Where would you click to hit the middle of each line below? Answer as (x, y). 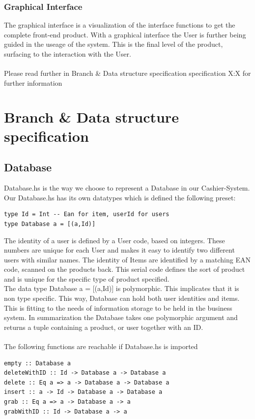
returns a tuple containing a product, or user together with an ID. (104, 327)
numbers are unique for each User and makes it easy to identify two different (119, 250)
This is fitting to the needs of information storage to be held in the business (118, 307)
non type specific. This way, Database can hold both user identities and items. (122, 298)
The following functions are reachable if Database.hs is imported (101, 346)
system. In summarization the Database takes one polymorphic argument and (121, 317)
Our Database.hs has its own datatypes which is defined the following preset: (120, 197)
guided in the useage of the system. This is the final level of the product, (113, 44)
